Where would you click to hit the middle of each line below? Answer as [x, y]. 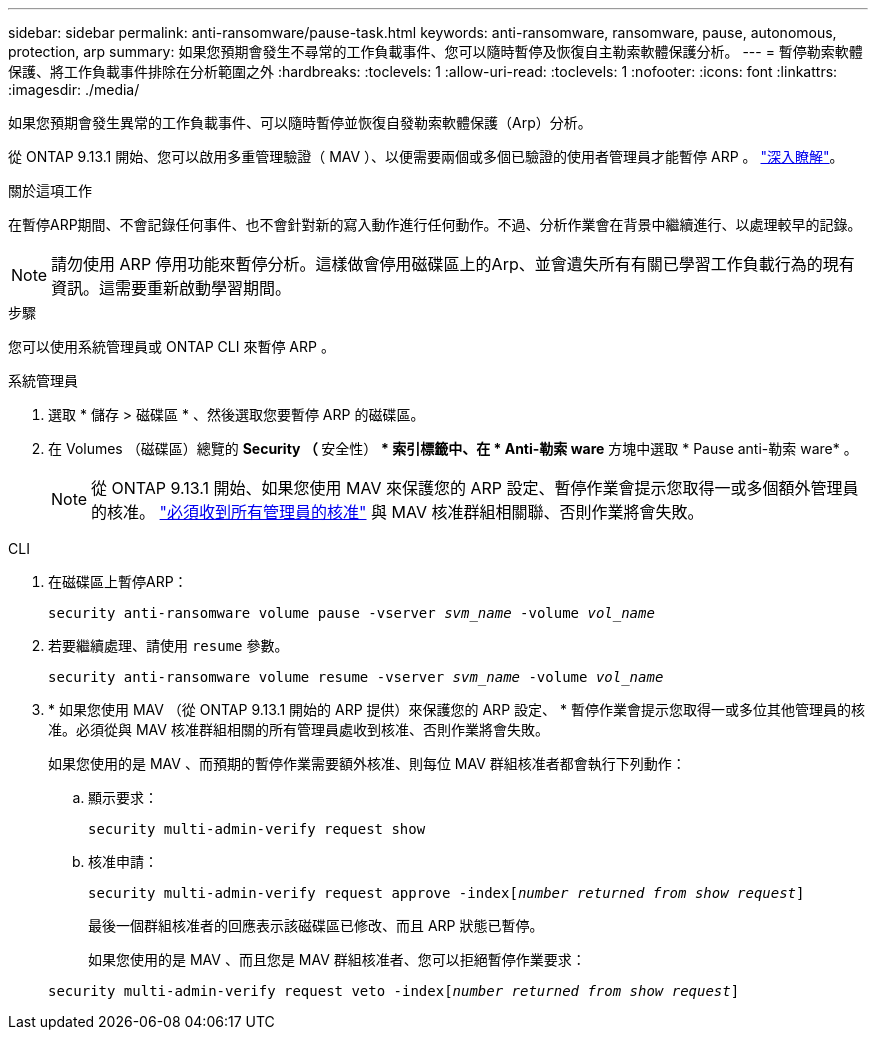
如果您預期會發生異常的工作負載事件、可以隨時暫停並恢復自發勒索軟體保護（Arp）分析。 [300, 122]
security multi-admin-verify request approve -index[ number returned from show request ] [446, 893]
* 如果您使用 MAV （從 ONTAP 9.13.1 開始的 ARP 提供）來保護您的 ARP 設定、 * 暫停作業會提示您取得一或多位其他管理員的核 [456, 709]
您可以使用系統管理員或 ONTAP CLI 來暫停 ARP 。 [171, 346]
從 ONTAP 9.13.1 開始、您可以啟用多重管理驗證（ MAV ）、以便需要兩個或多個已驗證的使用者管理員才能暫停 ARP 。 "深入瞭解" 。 [426, 156]
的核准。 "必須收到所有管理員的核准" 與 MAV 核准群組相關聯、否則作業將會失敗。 [397, 512]
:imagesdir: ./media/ [74, 89]
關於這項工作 [50, 190]
